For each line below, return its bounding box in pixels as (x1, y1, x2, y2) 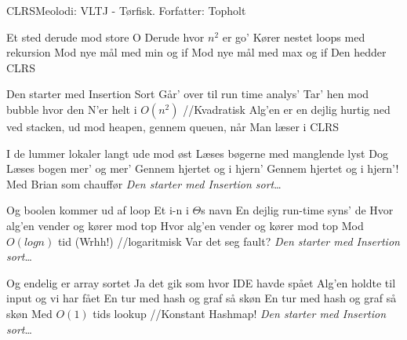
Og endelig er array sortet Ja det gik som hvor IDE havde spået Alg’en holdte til (6, 274, 396, 291)
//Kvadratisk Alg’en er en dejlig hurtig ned (183, 101, 391, 117)
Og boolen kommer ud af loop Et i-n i (6, 202, 189, 218)
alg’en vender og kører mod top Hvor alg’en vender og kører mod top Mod (6, 217, 364, 233)
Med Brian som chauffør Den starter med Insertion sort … (6, 175, 282, 192)
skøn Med (6, 305, 53, 321)
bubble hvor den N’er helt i (6, 101, 137, 117)
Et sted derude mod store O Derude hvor (6, 28, 205, 45)
